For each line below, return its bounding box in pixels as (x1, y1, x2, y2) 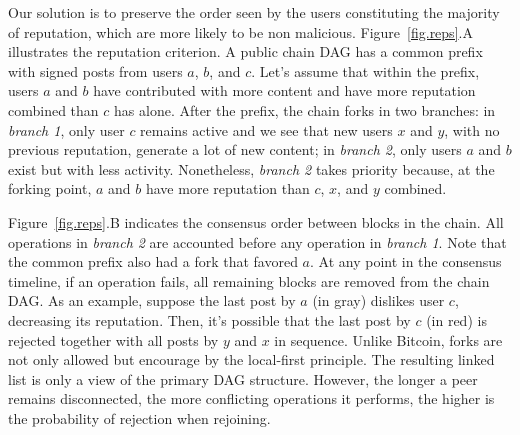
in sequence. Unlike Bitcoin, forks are (274, 329, 503, 350)
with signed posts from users (8, 60, 183, 81)
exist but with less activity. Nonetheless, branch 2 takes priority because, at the (8, 158, 495, 179)
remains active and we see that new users (140, 119, 393, 140)
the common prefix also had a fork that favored (8, 251, 298, 272)
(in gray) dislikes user (312, 290, 445, 311)
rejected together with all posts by (8, 329, 219, 350)
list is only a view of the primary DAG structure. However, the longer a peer (8, 368, 478, 389)
